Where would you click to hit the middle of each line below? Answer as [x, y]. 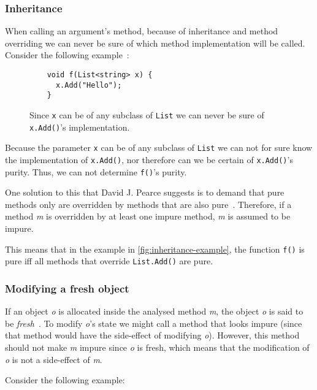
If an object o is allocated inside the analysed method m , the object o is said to [154, 311]
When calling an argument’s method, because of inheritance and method [142, 31]
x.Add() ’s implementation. [80, 127]
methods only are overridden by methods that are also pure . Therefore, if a [148, 204]
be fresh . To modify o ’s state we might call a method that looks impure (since [154, 323]
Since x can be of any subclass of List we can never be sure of [147, 114]
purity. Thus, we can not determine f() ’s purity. [96, 171]
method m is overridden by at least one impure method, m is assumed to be [148, 216]
